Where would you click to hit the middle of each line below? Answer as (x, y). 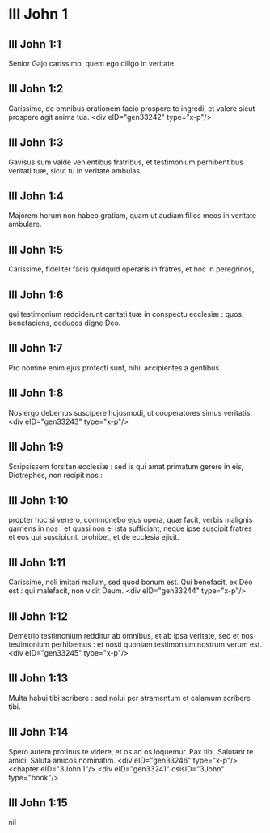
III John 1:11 (37, 563)
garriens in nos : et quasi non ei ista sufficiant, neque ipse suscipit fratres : (132, 528)
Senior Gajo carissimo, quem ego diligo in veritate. (92, 63)
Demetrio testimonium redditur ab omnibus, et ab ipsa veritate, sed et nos (131, 635)
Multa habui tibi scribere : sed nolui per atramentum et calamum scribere (129, 698)
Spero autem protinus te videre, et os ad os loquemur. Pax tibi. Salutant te (131, 751)
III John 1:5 (36, 249)
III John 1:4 (36, 197)
